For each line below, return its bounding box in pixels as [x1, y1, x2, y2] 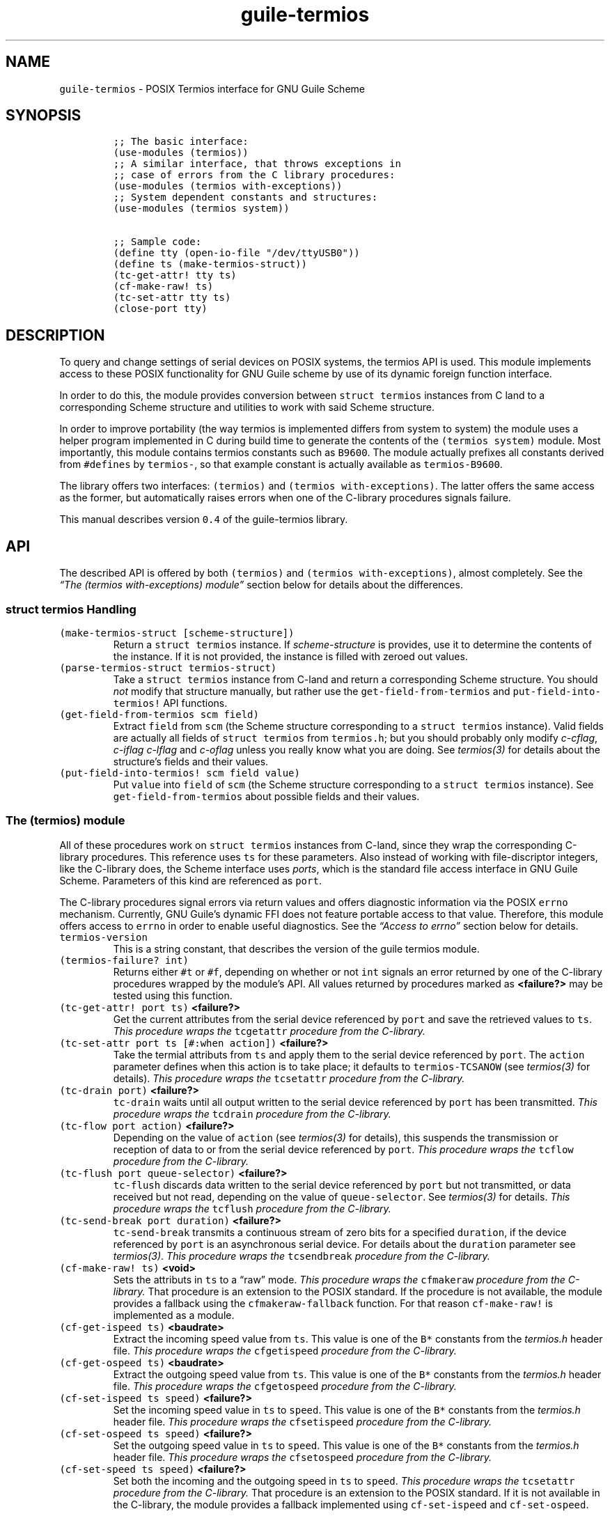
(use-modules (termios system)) [113, 203, 290, 214]
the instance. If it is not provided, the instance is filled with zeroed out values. [113, 650, 468, 662]
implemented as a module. [113, 1308, 235, 1321]
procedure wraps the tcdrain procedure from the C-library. [113, 1107, 391, 1120]
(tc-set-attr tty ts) [113, 292, 231, 304]
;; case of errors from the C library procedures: [113, 169, 396, 181]
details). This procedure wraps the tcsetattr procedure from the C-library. [113, 1072, 465, 1084]
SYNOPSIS [6, 107, 81, 125]
